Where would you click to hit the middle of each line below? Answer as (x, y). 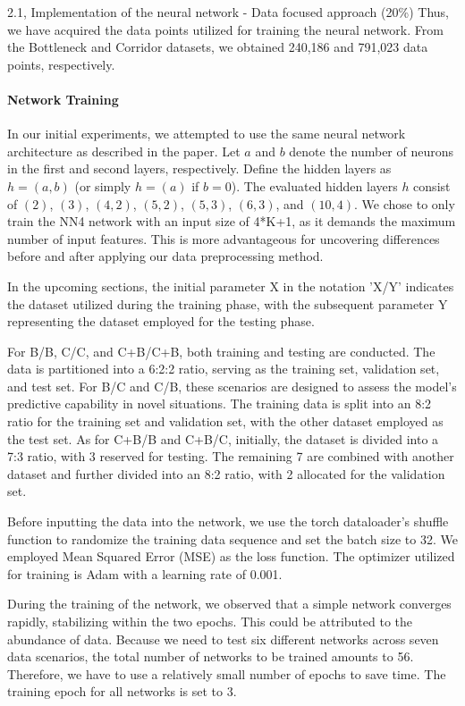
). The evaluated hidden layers (314, 185)
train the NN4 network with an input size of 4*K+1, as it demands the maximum (232, 221)
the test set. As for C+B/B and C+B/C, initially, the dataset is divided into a (223, 438)
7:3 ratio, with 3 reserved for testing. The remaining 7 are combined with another (231, 456)
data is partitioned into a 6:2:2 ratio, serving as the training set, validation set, (224, 369)
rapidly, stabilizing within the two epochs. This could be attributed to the (210, 622)
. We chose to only (405, 203)
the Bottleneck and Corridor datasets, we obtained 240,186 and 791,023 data (218, 47)
